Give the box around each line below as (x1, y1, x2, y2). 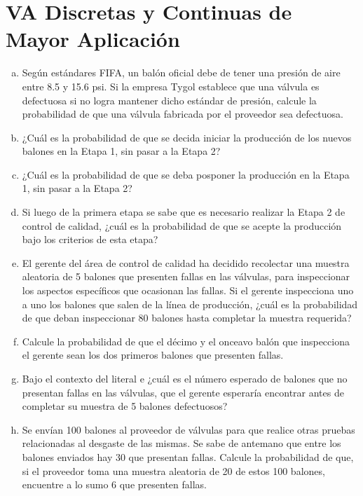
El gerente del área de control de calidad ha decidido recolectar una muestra (22, 255, 350, 270)
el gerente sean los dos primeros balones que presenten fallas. (22, 347, 284, 362)
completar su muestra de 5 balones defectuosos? (22, 399, 228, 413)
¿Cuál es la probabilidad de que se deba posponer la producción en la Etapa (22, 167, 350, 181)
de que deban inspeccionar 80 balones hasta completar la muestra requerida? (22, 310, 352, 325)
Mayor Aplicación (6, 25, 180, 53)
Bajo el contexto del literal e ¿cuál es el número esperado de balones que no (22, 371, 348, 385)
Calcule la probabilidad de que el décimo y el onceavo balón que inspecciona (22, 333, 350, 348)
